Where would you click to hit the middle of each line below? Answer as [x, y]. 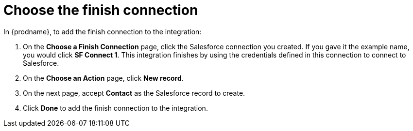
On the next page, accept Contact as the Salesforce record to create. [134, 93]
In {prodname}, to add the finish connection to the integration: [103, 31]
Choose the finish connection [101, 10]
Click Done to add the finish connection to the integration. [115, 108]
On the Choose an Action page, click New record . [103, 78]
